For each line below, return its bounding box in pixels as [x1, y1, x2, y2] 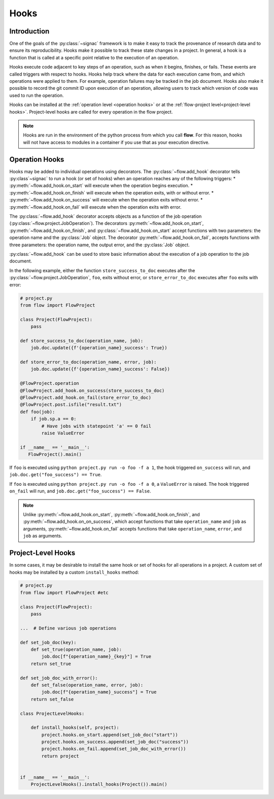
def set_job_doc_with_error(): [20, 675, 98, 681]
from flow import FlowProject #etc [20, 589, 109, 595]
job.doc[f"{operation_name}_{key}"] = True [41, 654, 152, 659]
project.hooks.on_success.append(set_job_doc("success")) [41, 739, 189, 745]
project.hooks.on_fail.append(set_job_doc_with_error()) [41, 746, 186, 752]
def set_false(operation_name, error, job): [30, 682, 144, 688]
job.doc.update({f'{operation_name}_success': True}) [30, 345, 167, 351]
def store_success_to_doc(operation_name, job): [20, 338, 144, 344]
